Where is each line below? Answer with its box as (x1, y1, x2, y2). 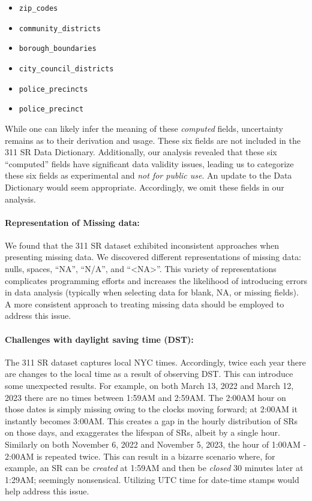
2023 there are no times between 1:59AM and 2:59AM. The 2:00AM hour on (5, 391, 286, 403)
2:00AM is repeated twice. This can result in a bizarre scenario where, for (5, 449, 275, 462)
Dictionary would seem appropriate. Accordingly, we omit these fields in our (5, 180, 284, 193)
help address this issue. (5, 485, 89, 497)
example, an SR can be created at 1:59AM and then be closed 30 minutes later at (5, 461, 304, 474)
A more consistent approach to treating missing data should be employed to (5, 297, 284, 310)
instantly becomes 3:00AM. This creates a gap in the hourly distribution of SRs (5, 414, 298, 427)
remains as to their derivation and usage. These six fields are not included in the (5, 134, 301, 146)
